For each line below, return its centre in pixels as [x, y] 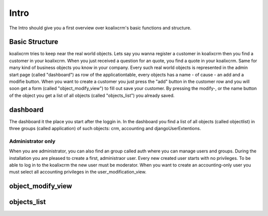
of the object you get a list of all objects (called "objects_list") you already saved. [92, 95]
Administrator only [32, 141]
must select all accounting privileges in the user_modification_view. [78, 172]
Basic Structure [34, 42]
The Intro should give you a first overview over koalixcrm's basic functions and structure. [100, 28]
